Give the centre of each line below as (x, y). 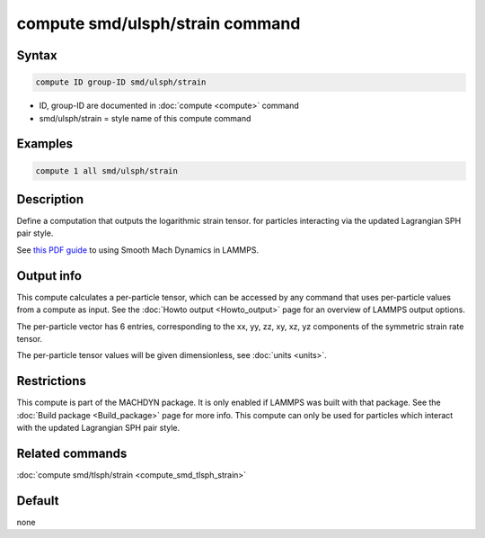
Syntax (37, 55)
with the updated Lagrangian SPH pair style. (98, 427)
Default (38, 501)
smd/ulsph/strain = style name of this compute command (145, 118)
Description (50, 199)
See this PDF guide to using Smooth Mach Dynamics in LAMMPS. (138, 250)
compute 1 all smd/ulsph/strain (107, 170)
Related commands (72, 453)
